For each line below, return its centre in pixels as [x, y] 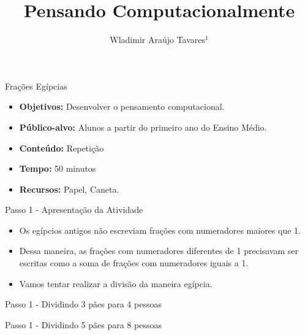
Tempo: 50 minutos [58, 168]
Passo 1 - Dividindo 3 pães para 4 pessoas [83, 304]
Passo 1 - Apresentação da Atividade [74, 210]
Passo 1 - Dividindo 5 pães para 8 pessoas [83, 324]
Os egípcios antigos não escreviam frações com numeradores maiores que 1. [160, 230]
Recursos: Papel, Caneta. [69, 189]
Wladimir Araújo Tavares [158, 40]
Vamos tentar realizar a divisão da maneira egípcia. [116, 283]
